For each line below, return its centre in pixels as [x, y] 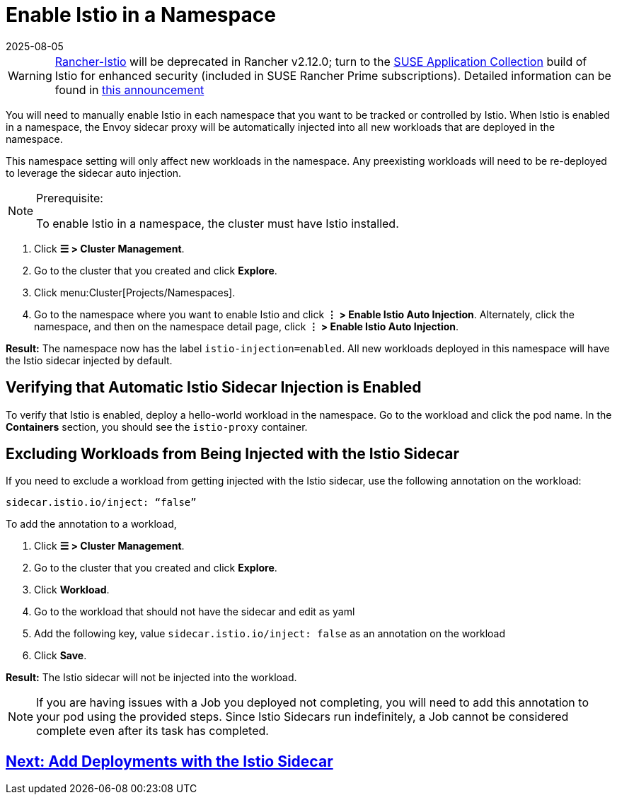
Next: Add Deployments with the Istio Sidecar [169, 761]
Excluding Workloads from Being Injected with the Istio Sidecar [233, 454]
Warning [30, 75]
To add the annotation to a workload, [91, 524]
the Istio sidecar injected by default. [89, 360]
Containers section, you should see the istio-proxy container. [157, 427]
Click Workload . [72, 590]
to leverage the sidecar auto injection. [94, 173]
